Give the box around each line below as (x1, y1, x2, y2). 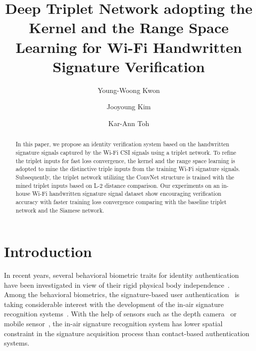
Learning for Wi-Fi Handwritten (15, 37, 242, 57)
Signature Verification (52, 56, 205, 76)
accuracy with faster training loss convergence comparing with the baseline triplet (15, 197, 227, 206)
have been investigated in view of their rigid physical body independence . (4, 279, 230, 290)
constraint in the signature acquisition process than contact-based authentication (4, 328, 250, 338)
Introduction (4, 241, 92, 262)
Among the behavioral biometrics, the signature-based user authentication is (4, 289, 240, 300)
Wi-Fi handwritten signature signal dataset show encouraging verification (32, 189, 221, 198)
